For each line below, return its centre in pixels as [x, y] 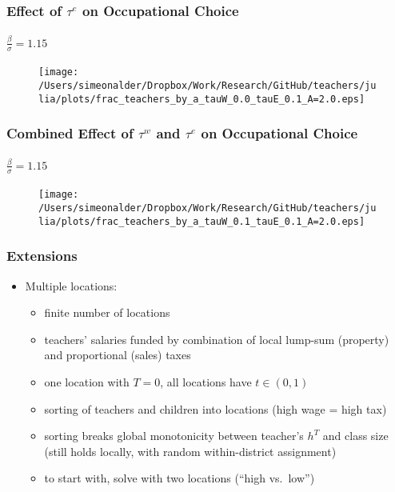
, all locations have [206, 381]
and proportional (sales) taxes [118, 355]
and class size [355, 436]
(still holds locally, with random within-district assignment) [190, 451]
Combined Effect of [70, 133]
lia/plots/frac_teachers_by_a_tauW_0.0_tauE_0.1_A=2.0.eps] [202, 99]
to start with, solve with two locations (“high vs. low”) [180, 478]
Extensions [42, 256]
